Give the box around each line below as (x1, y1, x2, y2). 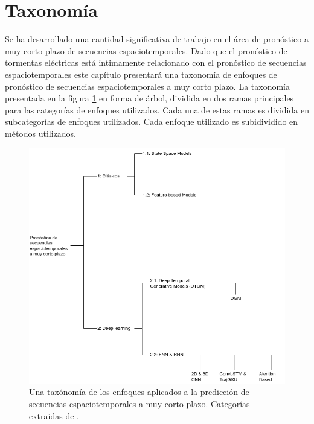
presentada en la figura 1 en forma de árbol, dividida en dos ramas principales (5, 92, 294, 104)
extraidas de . (29, 409, 79, 422)
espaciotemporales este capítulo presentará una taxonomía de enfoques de (5, 68, 277, 80)
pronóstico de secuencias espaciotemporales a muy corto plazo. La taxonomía (5, 80, 290, 92)
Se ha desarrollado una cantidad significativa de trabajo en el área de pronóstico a (5, 33, 309, 45)
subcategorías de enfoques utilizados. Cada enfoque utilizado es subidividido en (5, 115, 298, 128)
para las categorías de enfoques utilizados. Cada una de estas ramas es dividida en (5, 103, 309, 116)
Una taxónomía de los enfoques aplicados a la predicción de (29, 385, 249, 398)
